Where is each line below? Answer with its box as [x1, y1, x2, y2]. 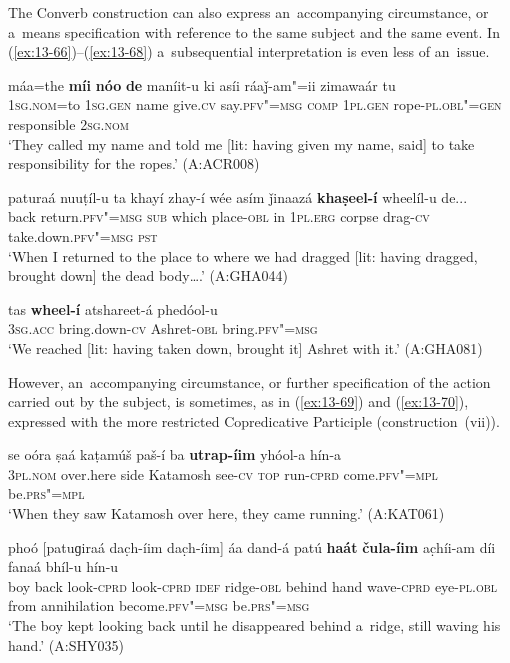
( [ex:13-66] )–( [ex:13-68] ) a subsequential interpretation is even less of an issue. [8, 41, 490, 62]
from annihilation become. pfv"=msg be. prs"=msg [8, 595, 310, 616]
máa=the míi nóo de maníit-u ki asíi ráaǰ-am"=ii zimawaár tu [8, 74, 396, 95]
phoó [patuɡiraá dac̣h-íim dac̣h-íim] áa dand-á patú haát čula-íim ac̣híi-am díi [8, 536, 496, 557]
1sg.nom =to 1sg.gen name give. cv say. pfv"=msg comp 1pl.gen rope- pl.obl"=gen [8, 94, 502, 115]
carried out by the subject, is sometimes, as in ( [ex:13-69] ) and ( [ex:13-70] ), [8, 391, 469, 412]
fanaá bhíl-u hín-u [8, 556, 119, 577]
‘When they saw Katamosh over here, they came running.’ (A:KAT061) [8, 503, 445, 524]
